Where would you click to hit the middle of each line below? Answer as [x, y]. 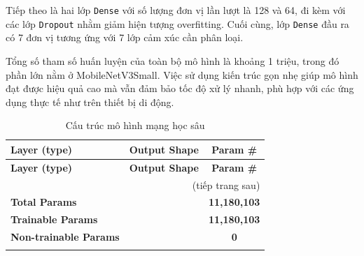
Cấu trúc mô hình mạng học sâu [135, 125]
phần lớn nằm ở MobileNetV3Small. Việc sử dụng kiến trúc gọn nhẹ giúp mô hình [182, 74]
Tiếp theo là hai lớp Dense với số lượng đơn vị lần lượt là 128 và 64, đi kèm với [176, 10]
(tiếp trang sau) [226, 185]
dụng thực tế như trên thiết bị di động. [90, 101]
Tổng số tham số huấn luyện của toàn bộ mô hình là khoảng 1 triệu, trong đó [173, 60]
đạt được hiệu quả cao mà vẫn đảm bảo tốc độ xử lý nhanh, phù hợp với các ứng [180, 88]
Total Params [44, 202]
